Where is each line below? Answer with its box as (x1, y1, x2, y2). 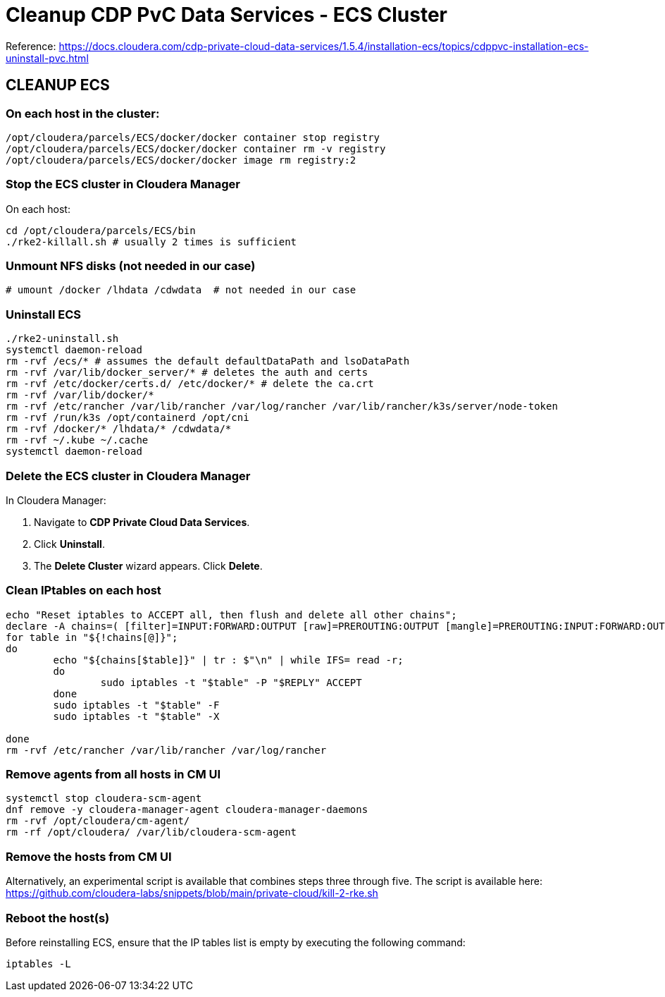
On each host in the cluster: (6, 106, 160, 121)
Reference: (6, 39, 56, 52)
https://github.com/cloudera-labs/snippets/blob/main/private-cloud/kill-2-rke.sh (6, 887, 378, 900)
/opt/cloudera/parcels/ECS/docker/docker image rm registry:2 (6, 154, 356, 166)
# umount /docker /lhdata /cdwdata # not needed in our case (6, 284, 356, 296)
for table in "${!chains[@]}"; (6, 631, 178, 643)
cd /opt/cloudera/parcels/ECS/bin (6, 224, 196, 236)
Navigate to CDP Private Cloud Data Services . (34, 515, 250, 528)
